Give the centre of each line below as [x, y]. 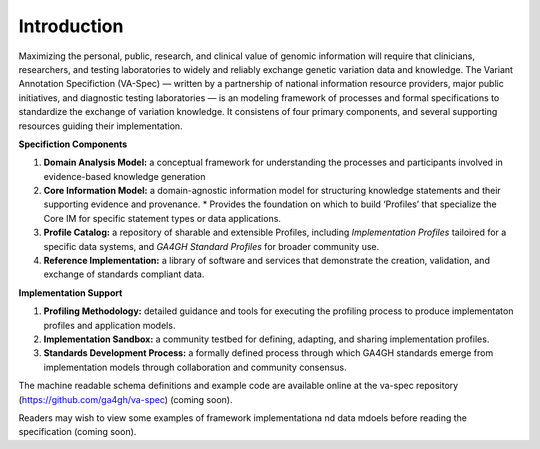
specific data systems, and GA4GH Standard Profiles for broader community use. [211, 246]
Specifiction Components [73, 144]
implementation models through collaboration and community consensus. [195, 367]
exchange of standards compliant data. [124, 274]
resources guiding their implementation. [101, 126]
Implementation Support [70, 292]
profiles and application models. [109, 325]
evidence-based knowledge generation [124, 176]
